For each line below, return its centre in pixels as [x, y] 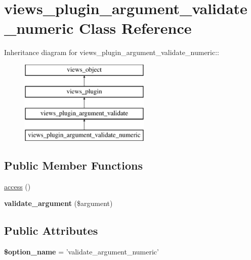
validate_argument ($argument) [58, 203]
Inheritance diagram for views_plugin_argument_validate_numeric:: [112, 52]
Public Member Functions [73, 165]
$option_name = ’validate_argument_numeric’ [81, 252]
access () [17, 186]
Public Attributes [51, 230]
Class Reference [135, 28]
